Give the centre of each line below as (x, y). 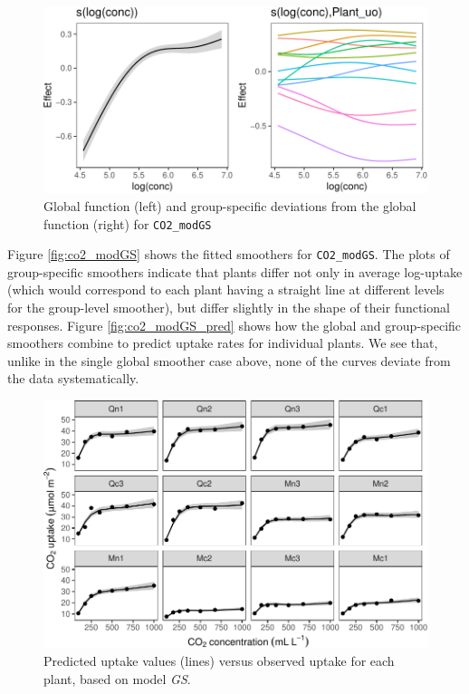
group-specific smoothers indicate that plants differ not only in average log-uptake (235, 271)
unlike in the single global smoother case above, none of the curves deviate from (229, 360)
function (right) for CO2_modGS (128, 223)
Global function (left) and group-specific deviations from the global (230, 205)
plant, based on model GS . (117, 679)
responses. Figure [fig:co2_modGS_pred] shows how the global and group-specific (234, 325)
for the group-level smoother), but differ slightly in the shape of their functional (229, 307)
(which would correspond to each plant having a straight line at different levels (226, 289)
